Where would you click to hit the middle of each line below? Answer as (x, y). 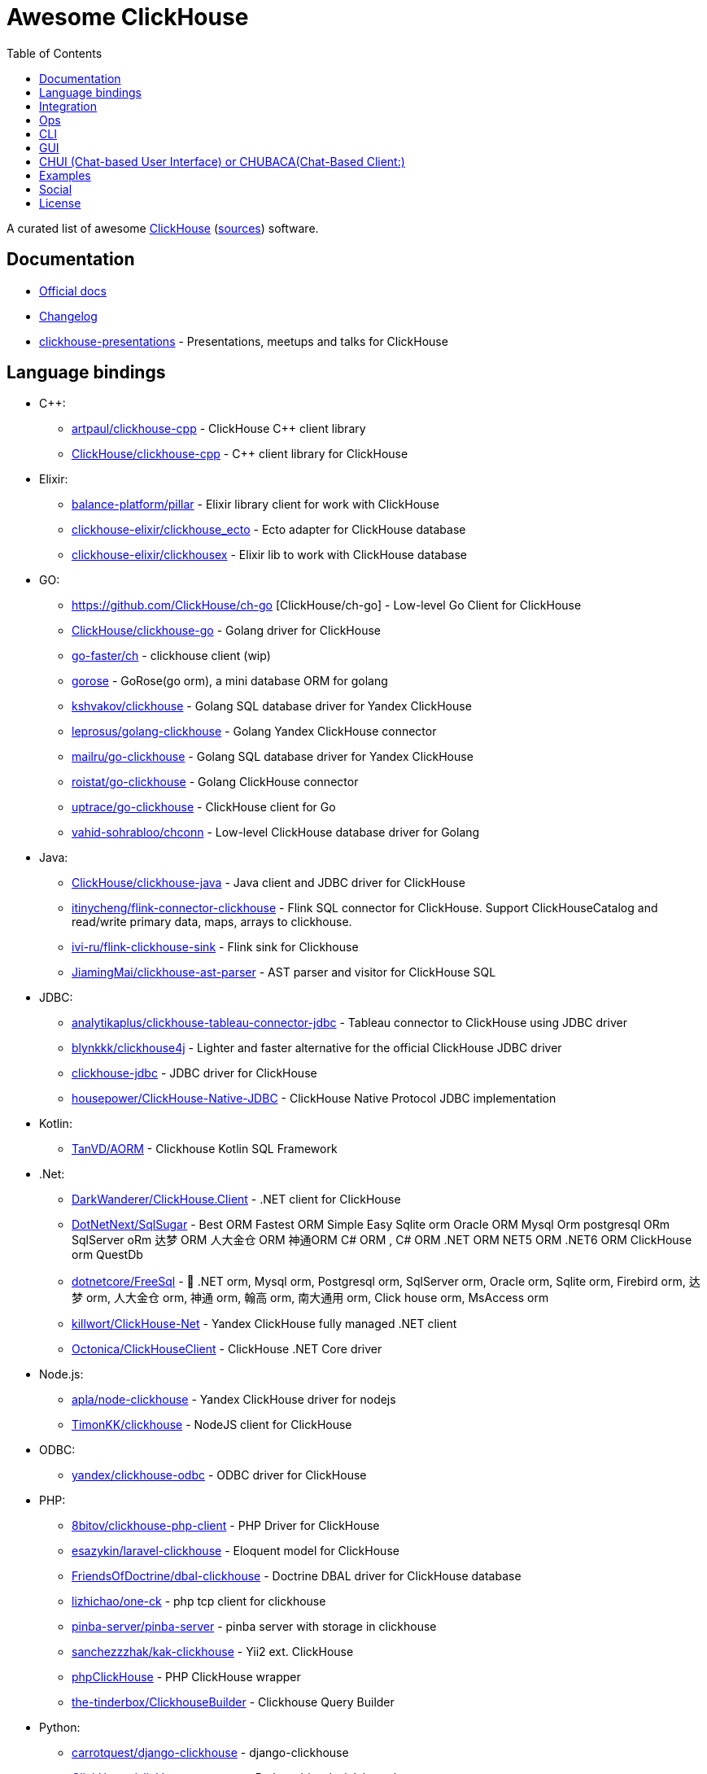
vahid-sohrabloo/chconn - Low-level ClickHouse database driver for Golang (276, 832)
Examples (65, 175)
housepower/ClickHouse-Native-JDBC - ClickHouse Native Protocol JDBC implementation (314, 1099)
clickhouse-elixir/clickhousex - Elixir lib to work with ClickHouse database (270, 555)
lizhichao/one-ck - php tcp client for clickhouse (199, 1601)
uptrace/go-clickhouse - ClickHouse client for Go (204, 807)
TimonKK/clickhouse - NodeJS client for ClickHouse (212, 1425)
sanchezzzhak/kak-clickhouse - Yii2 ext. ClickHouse (213, 1652)
